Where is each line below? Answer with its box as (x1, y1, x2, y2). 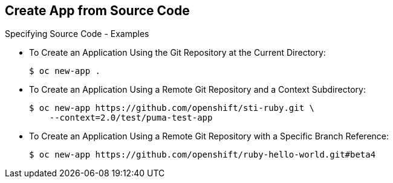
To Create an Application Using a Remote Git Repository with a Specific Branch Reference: (29, 131, 389, 142)
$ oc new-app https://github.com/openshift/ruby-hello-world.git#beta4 (29, 150, 376, 160)
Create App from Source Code (5, 3, 190, 18)
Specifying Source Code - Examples (5, 28, 149, 39)
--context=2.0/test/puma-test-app (49, 113, 213, 123)
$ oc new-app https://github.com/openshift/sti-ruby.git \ (29, 103, 315, 113)
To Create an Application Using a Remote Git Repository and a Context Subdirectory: (29, 84, 366, 95)
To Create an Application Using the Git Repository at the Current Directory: (29, 47, 326, 58)
